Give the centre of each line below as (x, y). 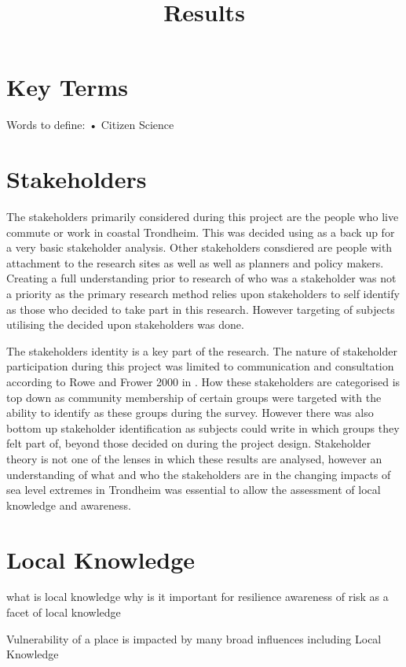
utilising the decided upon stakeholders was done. (125, 324)
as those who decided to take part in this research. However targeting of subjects (201, 309)
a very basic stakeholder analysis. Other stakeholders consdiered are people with (199, 247)
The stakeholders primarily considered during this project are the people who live (203, 217)
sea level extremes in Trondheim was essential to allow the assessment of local (194, 490)
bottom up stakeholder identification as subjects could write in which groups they (203, 427)
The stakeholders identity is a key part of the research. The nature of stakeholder (202, 350)
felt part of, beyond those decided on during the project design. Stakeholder (189, 443)
